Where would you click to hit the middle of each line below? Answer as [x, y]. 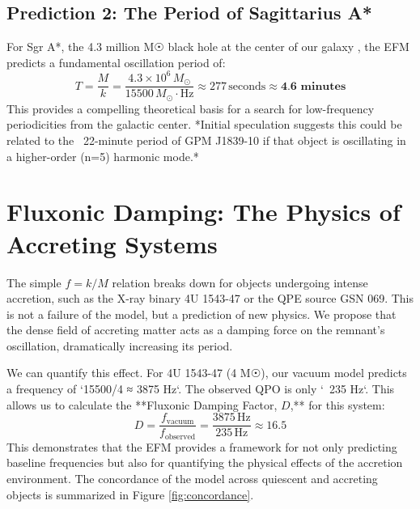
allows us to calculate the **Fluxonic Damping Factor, [142, 404]
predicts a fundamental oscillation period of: [116, 62]
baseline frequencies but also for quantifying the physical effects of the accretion [205, 462]
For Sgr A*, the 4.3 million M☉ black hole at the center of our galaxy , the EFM [208, 47]
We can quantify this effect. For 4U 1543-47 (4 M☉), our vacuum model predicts [207, 373]
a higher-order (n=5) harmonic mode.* [103, 156]
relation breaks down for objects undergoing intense [240, 282]
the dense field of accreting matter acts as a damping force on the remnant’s [196, 330]
